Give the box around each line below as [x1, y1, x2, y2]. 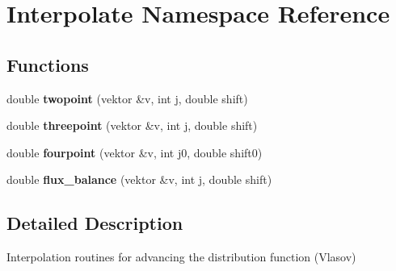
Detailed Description [6, 211, 183, 236]
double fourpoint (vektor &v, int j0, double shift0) [6, 144, 263, 161]
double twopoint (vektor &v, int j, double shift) [6, 90, 248, 106]
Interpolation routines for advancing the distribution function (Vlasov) [6, 248, 356, 265]
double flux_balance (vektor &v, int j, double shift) [6, 171, 272, 188]
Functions [6, 52, 89, 77]
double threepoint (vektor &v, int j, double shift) [6, 117, 258, 134]
